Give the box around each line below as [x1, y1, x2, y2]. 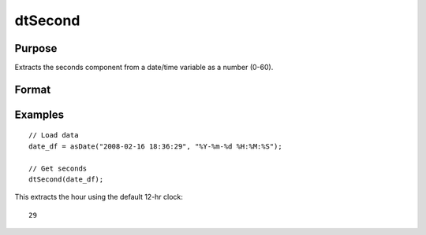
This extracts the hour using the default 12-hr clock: [14, 193, 183, 202]
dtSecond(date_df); [28, 175, 104, 184]
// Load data [28, 130, 79, 140]
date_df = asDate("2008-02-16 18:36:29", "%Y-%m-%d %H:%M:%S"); [28, 141, 283, 151]
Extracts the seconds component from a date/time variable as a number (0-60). [14, 63, 274, 72]
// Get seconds [28, 163, 88, 173]
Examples [14, 108, 65, 121]
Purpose [14, 42, 58, 55]
